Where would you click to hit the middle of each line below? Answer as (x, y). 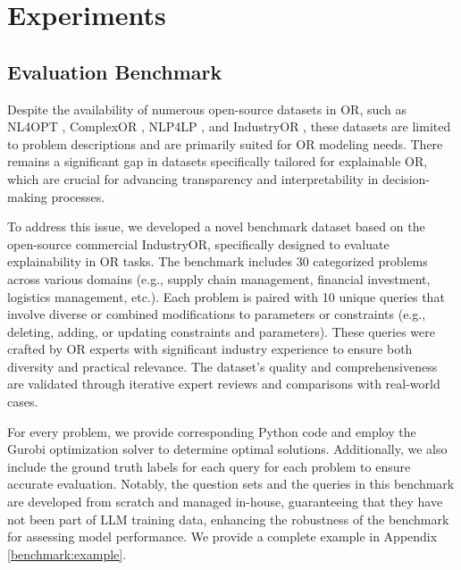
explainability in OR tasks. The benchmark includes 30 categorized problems (218, 261)
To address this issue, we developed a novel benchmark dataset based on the (216, 226)
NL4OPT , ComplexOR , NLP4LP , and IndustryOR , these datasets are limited (229, 126)
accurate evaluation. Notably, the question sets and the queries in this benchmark (231, 484)
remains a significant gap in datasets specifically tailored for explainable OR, (218, 161)
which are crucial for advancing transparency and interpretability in (193, 178)
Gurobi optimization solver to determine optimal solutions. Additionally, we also (227, 449)
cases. (23, 402)
